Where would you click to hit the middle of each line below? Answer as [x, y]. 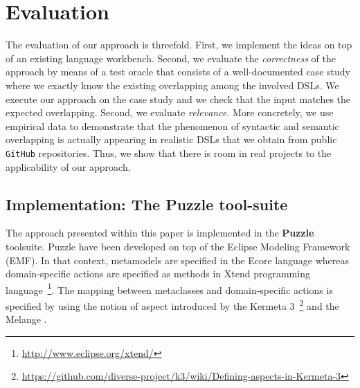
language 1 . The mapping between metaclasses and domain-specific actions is [169, 288]
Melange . [26, 319]
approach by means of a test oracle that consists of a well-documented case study [178, 72]
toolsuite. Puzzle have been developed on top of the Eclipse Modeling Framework [178, 246]
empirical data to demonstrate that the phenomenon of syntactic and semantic [172, 126]
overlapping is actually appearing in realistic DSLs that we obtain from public [171, 139]
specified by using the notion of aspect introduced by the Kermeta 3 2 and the [172, 304]
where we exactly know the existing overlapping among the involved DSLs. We [172, 85]
